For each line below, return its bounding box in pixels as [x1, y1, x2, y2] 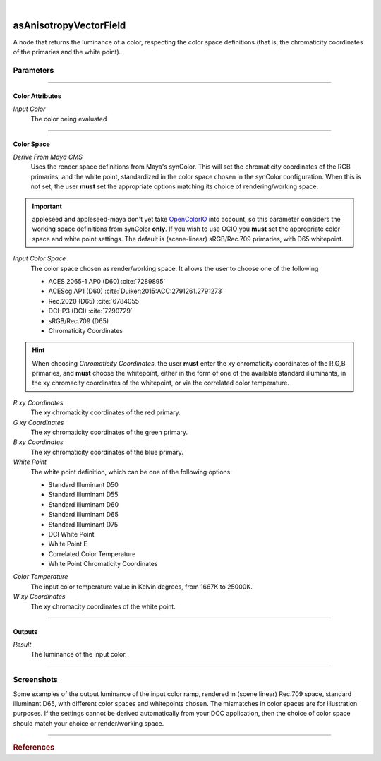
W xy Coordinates [13, 592, 66, 601]
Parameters [13, 66, 54, 76]
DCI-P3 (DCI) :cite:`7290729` [48, 307, 133, 316]
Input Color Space [13, 254, 66, 263]
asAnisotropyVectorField [13, 19, 126, 31]
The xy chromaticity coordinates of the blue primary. [30, 448, 183, 456]
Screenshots [13, 675, 58, 685]
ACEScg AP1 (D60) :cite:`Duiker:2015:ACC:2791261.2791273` [48, 287, 224, 296]
